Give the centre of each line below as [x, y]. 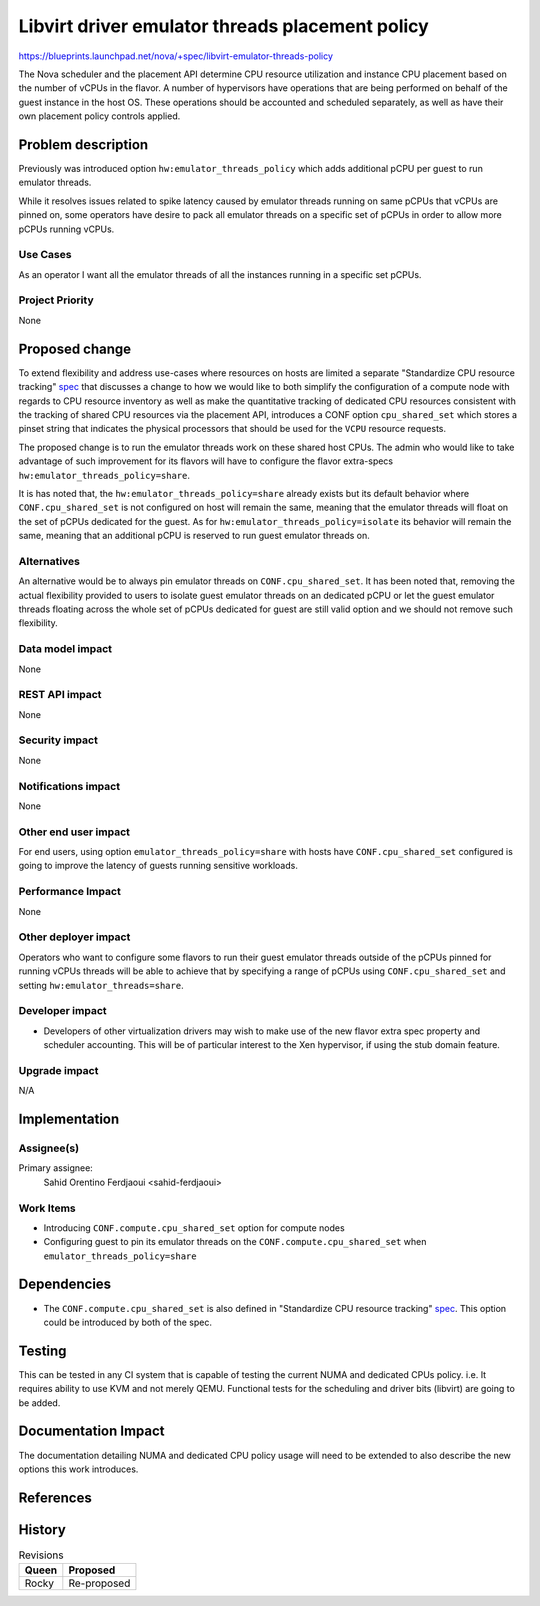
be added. [39, 1402]
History [42, 1529]
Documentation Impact [91, 1431]
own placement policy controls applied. [99, 116]
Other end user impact [74, 832]
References [55, 1497]
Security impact [58, 740]
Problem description [83, 144]
